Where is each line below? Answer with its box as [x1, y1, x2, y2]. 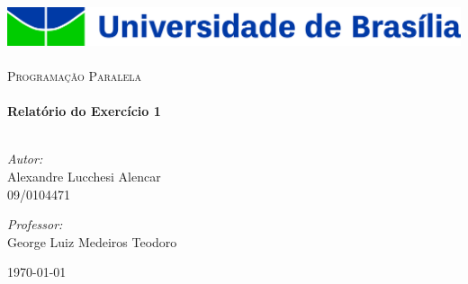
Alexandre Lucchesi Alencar [7, 166, 161, 185]
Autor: [7, 149, 43, 168]
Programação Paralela [7, 67, 142, 84]
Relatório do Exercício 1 [7, 102, 161, 120]
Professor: [7, 215, 63, 234]
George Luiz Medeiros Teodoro [7, 232, 177, 251]
